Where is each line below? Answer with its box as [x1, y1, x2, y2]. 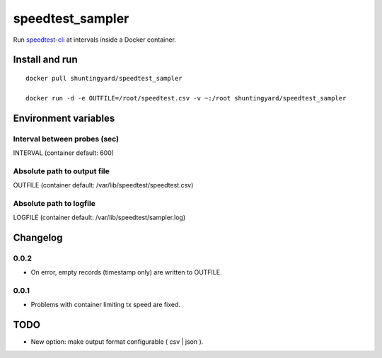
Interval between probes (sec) [13, 134, 120, 144]
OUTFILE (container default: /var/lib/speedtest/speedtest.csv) [13, 181, 194, 190]
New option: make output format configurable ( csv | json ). [30, 337, 204, 346]
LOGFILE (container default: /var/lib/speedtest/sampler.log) [13, 213, 186, 222]
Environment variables [13, 112, 115, 124]
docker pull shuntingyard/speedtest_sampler [25, 74, 183, 82]
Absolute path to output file [13, 166, 110, 176]
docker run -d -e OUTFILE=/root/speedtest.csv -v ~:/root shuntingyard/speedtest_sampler [25, 94, 347, 102]
